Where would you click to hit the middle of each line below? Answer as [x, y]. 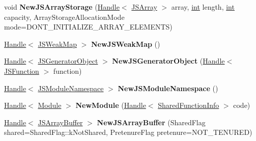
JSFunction [22, 70]
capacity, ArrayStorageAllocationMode [64, 17]
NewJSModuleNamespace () [168, 88]
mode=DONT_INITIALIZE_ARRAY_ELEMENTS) [88, 27]
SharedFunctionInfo [189, 105]
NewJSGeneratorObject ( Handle [168, 61]
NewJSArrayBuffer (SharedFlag [151, 122]
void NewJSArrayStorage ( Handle [62, 7]
